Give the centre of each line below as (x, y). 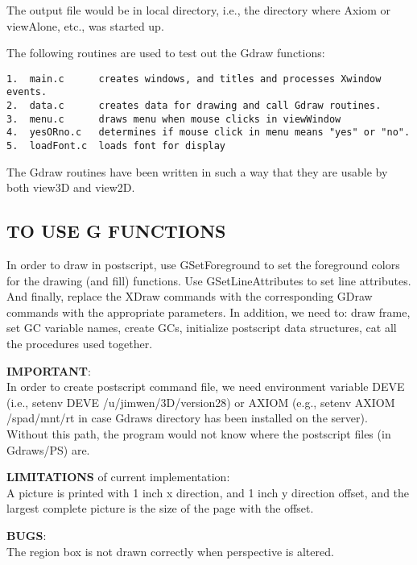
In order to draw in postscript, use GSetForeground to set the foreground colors (203, 265)
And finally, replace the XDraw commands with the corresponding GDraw (190, 296)
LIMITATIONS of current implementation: (118, 477)
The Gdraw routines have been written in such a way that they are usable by (197, 171)
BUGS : (27, 536)
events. (27, 92)
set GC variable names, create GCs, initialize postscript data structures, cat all (202, 328)
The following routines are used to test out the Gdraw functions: (166, 53)
